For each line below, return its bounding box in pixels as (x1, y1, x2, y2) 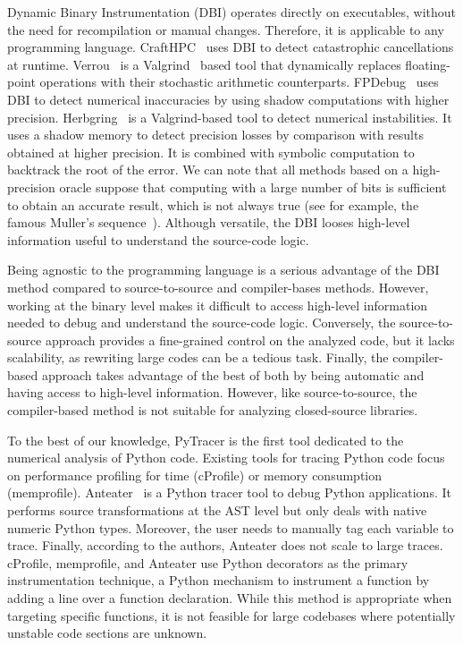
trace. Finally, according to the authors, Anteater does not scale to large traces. (7, 536, 443, 555)
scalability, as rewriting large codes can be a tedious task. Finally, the (7, 348, 389, 367)
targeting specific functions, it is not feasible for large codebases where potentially (7, 606, 456, 624)
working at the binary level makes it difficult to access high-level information (7, 295, 428, 314)
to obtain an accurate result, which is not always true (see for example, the (7, 195, 419, 214)
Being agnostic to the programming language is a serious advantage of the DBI (7, 260, 440, 279)
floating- (405, 55, 450, 73)
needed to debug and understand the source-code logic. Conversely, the (7, 313, 396, 332)
